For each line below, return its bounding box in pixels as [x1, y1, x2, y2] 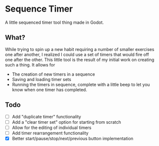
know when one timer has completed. [12, 86, 87, 93]
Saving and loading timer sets [12, 76, 72, 82]
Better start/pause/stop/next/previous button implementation [12, 135, 134, 141]
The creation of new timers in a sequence [12, 71, 95, 77]
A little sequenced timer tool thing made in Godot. [5, 19, 104, 25]
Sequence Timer [5, 3, 73, 15]
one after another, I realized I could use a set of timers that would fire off [5, 51, 149, 57]
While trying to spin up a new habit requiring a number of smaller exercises [5, 46, 155, 52]
